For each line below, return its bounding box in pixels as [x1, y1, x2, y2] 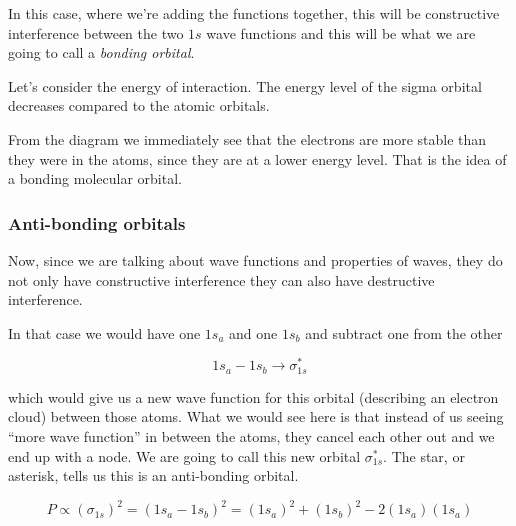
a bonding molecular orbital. [8, 168, 182, 189]
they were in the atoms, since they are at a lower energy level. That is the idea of [8, 148, 507, 169]
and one [229, 322, 278, 343]
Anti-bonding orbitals [8, 210, 186, 235]
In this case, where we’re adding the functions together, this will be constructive [8, 3, 500, 23]
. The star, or [383, 445, 465, 466]
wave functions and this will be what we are [206, 22, 476, 43]
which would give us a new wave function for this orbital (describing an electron [8, 386, 499, 407]
